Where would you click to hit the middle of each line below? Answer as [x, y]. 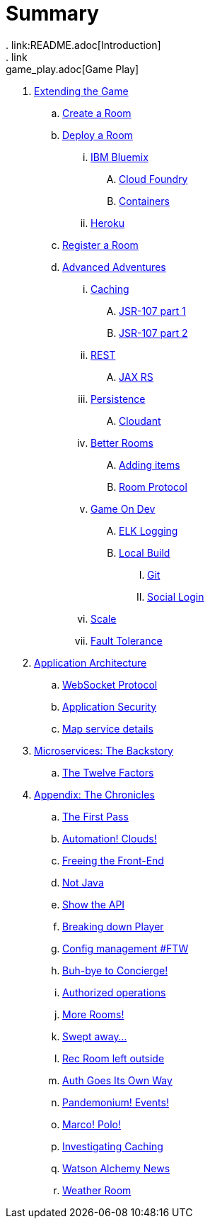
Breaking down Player [113, 926]
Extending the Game [81, 91]
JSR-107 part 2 [153, 333]
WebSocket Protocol [110, 684]
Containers [144, 201]
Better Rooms [122, 443]
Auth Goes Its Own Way [117, 1080]
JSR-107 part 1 [152, 311]
